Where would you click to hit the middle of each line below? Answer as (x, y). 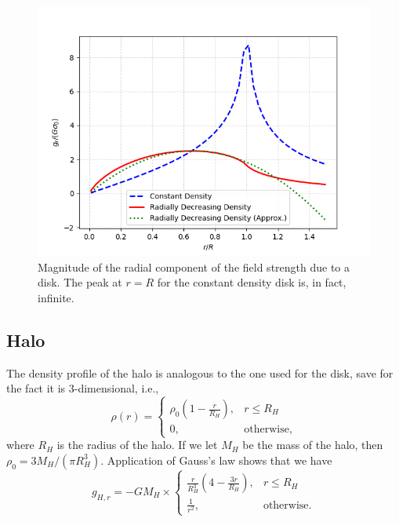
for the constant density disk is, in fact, (252, 282)
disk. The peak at (80, 282)
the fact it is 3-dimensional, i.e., (83, 388)
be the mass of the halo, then (313, 445)
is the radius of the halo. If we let (137, 445)
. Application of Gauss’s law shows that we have (216, 460)
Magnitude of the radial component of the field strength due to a (194, 266)
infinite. (56, 297)
